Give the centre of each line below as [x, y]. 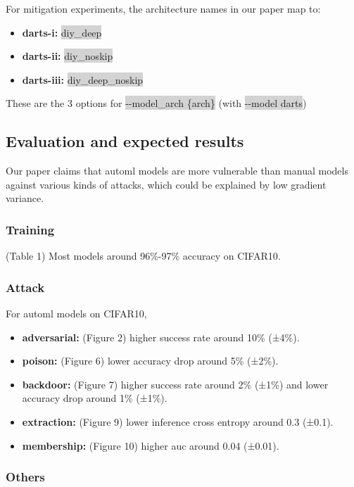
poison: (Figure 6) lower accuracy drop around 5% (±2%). [150, 361]
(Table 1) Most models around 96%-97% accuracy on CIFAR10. [143, 256]
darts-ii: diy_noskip [68, 56]
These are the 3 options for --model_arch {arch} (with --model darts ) [156, 103]
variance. [25, 198]
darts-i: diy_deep [62, 32]
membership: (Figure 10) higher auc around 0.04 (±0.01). [151, 445]
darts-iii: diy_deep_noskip [83, 79]
